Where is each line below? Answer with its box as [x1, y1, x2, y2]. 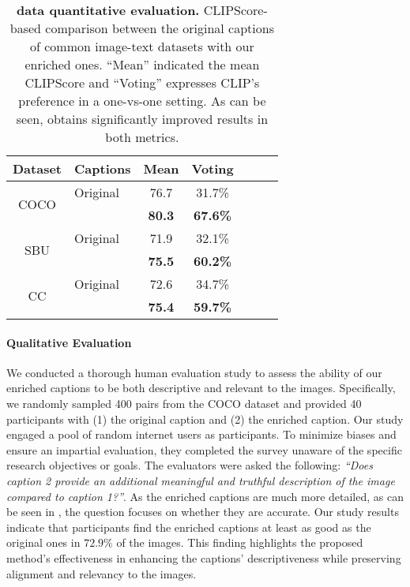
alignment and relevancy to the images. [6, 565, 197, 581]
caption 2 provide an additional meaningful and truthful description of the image [6, 472, 395, 488]
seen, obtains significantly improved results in [16, 110, 269, 128]
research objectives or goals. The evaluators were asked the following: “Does [6, 457, 373, 473]
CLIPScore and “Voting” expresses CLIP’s [24, 73, 260, 92]
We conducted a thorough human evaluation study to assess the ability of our [6, 364, 382, 380]
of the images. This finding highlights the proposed [116, 534, 363, 551]
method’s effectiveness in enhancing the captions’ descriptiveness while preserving [6, 549, 401, 566]
